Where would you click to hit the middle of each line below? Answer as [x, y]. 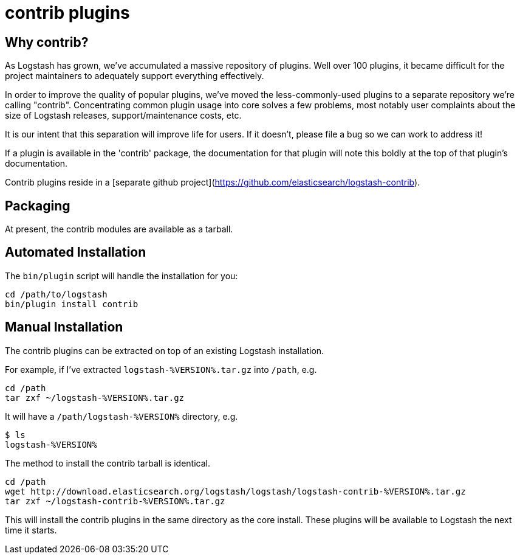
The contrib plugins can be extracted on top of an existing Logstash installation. [165, 350]
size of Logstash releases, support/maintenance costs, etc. [123, 116]
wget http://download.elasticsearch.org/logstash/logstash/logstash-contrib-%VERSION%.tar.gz [235, 491]
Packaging [38, 206]
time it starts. [31, 530]
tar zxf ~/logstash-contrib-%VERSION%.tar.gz [115, 501]
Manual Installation [64, 327]
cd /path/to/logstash [56, 294]
